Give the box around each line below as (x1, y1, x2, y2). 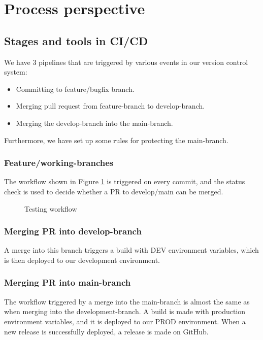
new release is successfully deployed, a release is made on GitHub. (4, 326, 209, 336)
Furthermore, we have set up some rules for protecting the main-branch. (4, 134, 228, 145)
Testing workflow (24, 203, 77, 214)
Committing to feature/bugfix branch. (16, 83, 135, 94)
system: (4, 66, 27, 77)
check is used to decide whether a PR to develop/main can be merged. (4, 186, 223, 196)
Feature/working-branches (4, 156, 114, 169)
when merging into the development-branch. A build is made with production (4, 306, 246, 317)
